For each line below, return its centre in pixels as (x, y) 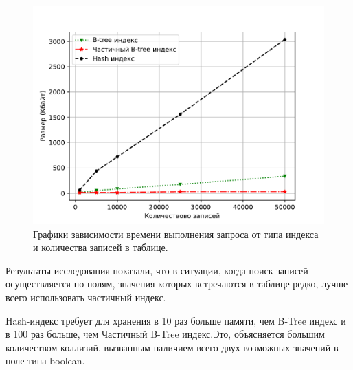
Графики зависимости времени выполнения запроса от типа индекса (176, 233)
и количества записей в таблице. (101, 247)
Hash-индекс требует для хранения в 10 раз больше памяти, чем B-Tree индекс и (176, 320)
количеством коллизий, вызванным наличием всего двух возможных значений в (172, 347)
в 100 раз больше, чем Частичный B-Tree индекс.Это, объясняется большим (165, 334)
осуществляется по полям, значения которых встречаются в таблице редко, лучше (177, 284)
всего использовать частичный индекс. (86, 297)
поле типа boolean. (45, 361)
